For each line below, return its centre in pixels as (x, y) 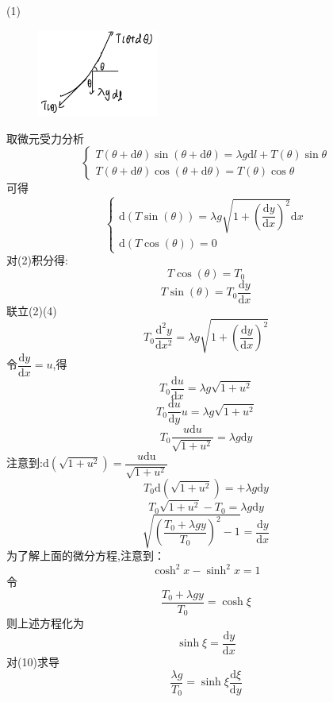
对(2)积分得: (37, 260)
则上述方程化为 (45, 623)
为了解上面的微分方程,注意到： (86, 555)
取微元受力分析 (45, 138)
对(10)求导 (33, 662)
